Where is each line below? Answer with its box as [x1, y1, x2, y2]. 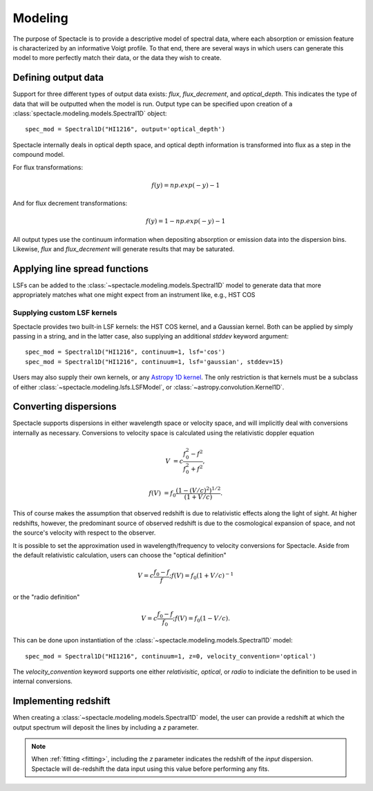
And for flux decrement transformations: [12, 199, 128, 207]
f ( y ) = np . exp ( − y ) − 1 [151, 181, 220, 189]
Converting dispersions [12, 401, 117, 412]
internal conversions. [12, 677, 73, 685]
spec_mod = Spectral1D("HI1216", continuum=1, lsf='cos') [25, 348, 226, 356]
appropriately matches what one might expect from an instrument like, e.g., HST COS [12, 291, 256, 299]
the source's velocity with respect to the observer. [12, 528, 156, 537]
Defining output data [12, 72, 104, 84]
